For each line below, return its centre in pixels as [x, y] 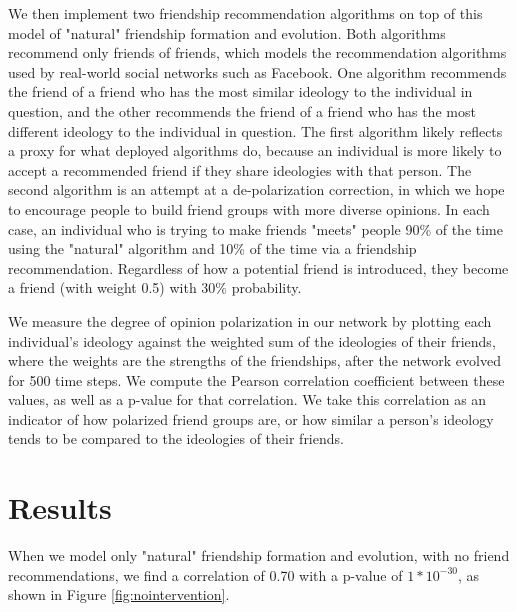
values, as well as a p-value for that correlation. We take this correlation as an [247, 399]
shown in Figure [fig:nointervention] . [119, 594]
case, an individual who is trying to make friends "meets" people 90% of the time [255, 228]
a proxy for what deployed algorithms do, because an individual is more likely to [255, 150]
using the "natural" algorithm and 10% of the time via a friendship [212, 248]
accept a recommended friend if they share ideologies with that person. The [240, 169]
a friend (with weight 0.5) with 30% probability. [155, 287]
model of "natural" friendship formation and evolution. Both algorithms [227, 32]
